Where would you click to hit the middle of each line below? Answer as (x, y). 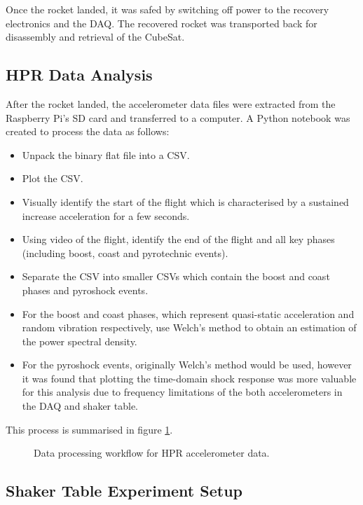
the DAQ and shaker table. (80, 406)
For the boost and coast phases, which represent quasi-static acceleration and (188, 313)
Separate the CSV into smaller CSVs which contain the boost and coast (176, 276)
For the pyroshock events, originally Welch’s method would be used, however (187, 365)
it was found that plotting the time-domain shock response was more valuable (189, 378)
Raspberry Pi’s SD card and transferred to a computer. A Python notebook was (178, 117)
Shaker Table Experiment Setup (124, 491)
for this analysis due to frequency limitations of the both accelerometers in (182, 392)
